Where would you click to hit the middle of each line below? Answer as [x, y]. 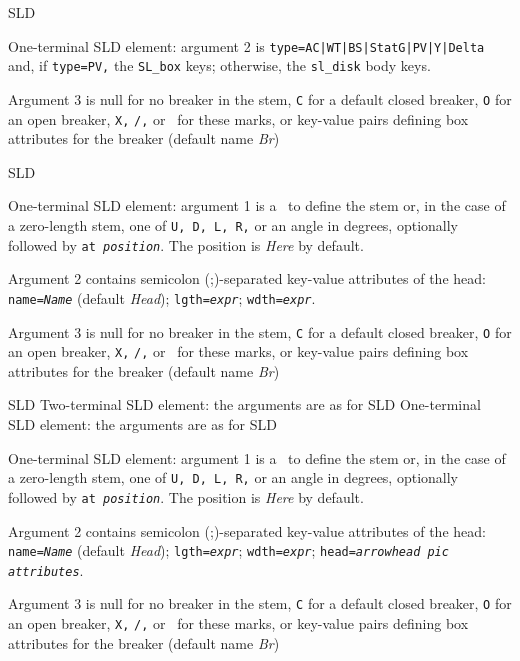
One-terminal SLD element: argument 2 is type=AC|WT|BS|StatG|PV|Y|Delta [246, 45]
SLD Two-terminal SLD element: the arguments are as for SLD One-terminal [244, 404]
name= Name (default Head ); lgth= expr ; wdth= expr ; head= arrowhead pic [228, 550]
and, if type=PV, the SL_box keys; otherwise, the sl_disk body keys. [219, 65]
